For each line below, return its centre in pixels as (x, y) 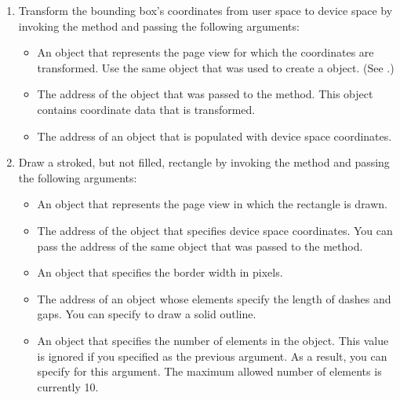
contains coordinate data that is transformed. (146, 109)
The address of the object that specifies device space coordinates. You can (215, 230)
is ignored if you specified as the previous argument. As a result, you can (212, 356)
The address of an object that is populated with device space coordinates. (215, 136)
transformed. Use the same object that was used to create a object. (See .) (216, 67)
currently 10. (68, 386)
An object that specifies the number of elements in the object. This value (213, 340)
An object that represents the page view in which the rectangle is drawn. (213, 204)
